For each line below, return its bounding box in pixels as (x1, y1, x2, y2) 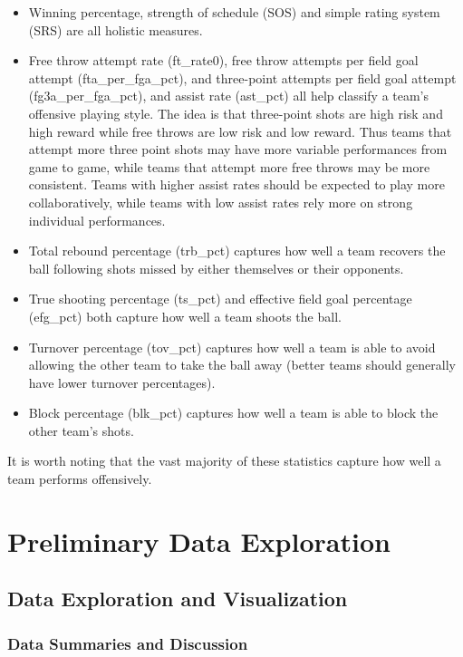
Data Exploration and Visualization (7, 585, 348, 613)
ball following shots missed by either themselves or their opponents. (28, 258, 404, 277)
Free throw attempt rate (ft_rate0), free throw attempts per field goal (28, 51, 419, 70)
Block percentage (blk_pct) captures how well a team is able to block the (28, 403, 439, 422)
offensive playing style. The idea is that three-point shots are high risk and (28, 103, 443, 122)
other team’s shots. (28, 420, 134, 440)
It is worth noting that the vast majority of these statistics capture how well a (7, 451, 441, 470)
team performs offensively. (7, 469, 152, 488)
